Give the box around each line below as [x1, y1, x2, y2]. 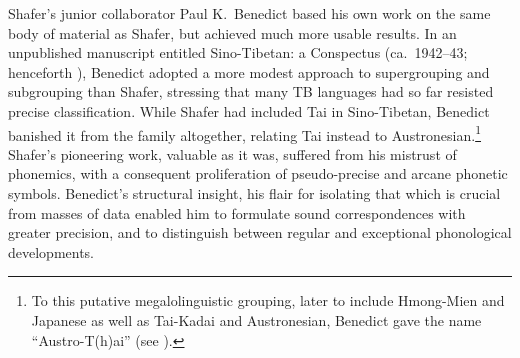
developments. [8, 241, 95, 262]
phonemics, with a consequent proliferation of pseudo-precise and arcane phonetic [8, 163, 508, 184]
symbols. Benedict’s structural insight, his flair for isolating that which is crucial [8, 183, 501, 203]
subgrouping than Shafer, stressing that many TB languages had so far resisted [8, 81, 494, 102]
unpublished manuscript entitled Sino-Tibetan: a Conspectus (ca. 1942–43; [8, 42, 468, 63]
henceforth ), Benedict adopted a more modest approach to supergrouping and [8, 61, 490, 82]
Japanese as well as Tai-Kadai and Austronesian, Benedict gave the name [31, 309, 482, 330]
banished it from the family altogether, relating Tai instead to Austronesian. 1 [8, 121, 482, 145]
